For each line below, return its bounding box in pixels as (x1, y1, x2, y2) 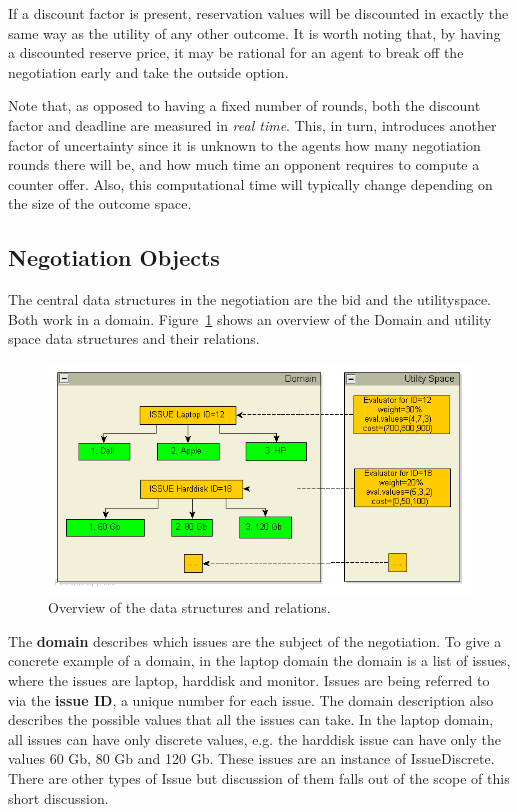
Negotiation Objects (8, 242, 220, 273)
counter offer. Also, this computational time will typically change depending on (8, 173, 493, 194)
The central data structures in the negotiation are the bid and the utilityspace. (8, 289, 492, 310)
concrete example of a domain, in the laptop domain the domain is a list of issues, (8, 650, 511, 671)
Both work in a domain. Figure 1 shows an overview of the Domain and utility (8, 308, 492, 329)
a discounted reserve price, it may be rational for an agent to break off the (8, 42, 464, 63)
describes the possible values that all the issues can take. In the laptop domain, (8, 709, 494, 730)
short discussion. (8, 787, 109, 808)
